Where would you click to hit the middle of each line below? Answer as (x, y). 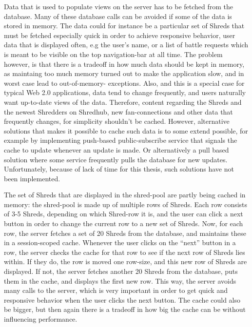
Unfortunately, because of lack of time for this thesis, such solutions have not (119, 169)
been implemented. (32, 178)
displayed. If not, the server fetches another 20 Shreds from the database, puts (121, 271)
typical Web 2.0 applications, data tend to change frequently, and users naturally (125, 92)
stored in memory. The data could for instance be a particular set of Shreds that (124, 26)
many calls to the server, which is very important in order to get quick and (116, 290)
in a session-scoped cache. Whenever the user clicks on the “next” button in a (120, 242)
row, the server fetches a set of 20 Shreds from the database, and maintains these (125, 233)
